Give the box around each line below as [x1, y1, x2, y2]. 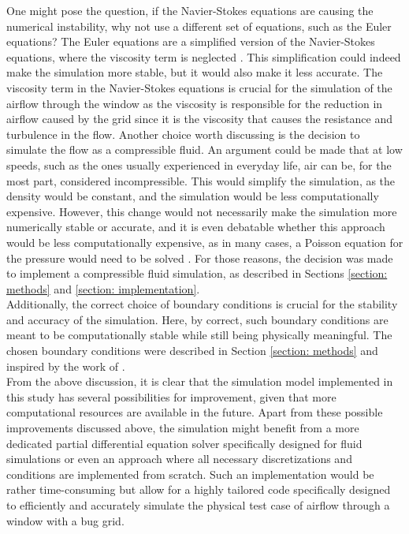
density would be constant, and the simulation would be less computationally [6, 188, 379, 204]
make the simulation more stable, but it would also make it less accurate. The [6, 64, 383, 80]
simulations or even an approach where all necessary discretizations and [6, 450, 352, 467]
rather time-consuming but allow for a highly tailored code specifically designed [6, 481, 391, 498]
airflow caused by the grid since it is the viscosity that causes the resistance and [6, 110, 392, 127]
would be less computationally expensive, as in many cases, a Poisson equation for [6, 233, 403, 250]
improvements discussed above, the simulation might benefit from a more [6, 420, 359, 436]
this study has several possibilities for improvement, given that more [6, 388, 336, 405]
